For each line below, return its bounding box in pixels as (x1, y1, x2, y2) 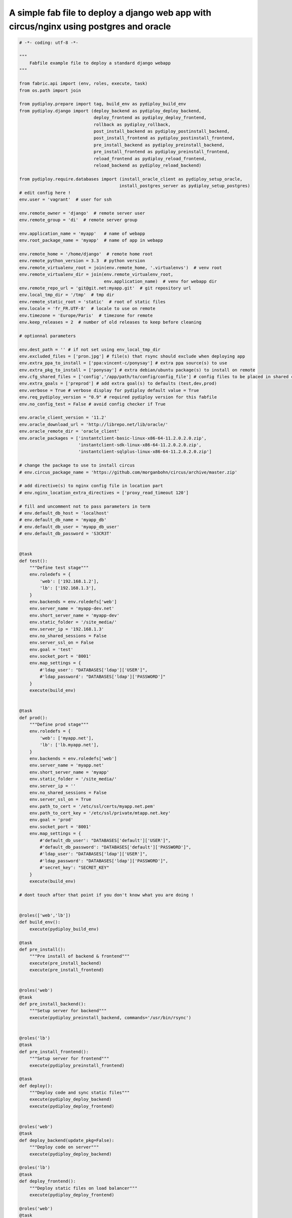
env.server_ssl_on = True (29, 797, 91, 802)
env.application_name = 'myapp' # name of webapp (19, 230, 146, 236)
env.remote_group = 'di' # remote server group (19, 217, 138, 223)
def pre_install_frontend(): (19, 1049, 89, 1054)
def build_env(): (19, 919, 61, 925)
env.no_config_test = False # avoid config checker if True (19, 401, 166, 407)
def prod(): (19, 715, 48, 721)
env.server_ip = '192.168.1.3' (29, 626, 104, 632)
